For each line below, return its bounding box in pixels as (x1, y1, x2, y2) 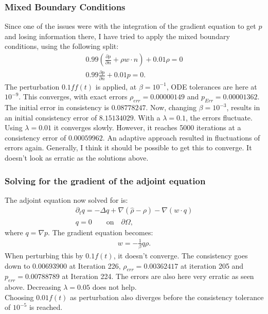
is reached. (29, 302, 63, 312)
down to (5, 260, 30, 271)
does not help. (92, 282, 137, 292)
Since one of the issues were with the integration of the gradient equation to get (5, 21, 256, 31)
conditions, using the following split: (5, 41, 119, 51)
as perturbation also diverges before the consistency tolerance (70, 291, 264, 302)
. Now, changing (146, 102, 196, 113)
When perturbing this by (5, 250, 83, 260)
